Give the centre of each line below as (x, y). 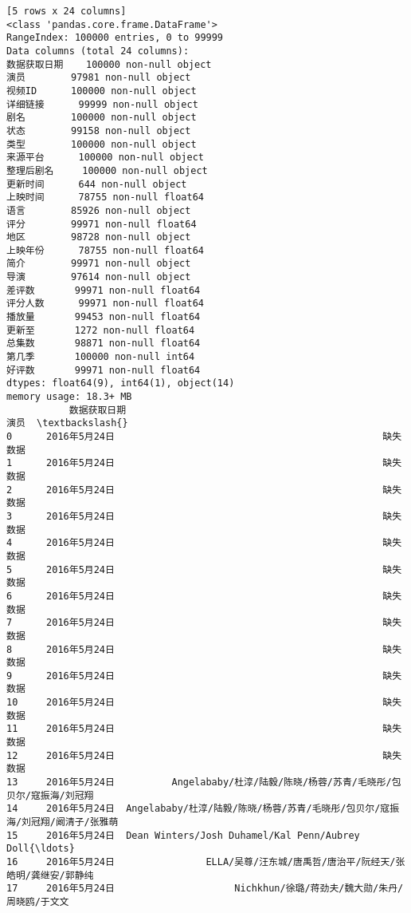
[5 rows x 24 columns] (67, 11)
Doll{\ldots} (41, 849)
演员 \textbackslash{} (67, 423)
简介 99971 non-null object (99, 264)
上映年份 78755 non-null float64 (106, 250)
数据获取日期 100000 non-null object (109, 64)
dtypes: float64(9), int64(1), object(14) (121, 383)
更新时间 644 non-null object (97, 184)
